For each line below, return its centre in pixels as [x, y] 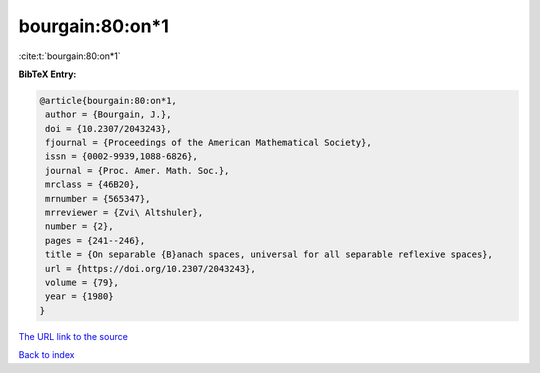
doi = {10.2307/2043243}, [108, 128]
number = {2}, [79, 226]
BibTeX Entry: [47, 74]
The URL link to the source [73, 336]
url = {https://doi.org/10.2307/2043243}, [151, 268]
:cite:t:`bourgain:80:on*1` [70, 56]
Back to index [46, 355]
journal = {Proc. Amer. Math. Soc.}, [137, 170]
